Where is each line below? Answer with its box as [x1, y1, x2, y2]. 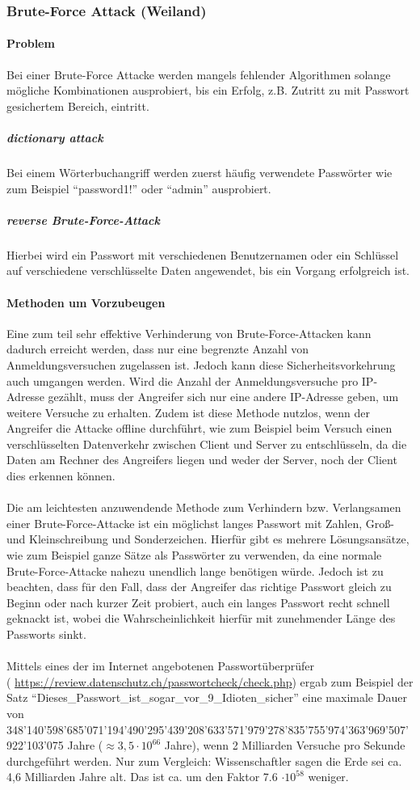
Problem [6, 35, 55, 52]
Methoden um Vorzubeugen [6, 294, 166, 311]
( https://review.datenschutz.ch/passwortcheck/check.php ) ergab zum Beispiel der [6, 673, 414, 690]
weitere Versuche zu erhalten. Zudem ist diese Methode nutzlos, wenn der [6, 403, 370, 420]
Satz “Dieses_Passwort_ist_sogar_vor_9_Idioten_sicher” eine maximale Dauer [6, 689, 407, 706]
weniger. [308, 768, 349, 785]
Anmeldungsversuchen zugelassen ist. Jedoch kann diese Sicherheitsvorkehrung [6, 356, 396, 373]
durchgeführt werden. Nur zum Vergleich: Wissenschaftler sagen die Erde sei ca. [6, 752, 402, 769]
